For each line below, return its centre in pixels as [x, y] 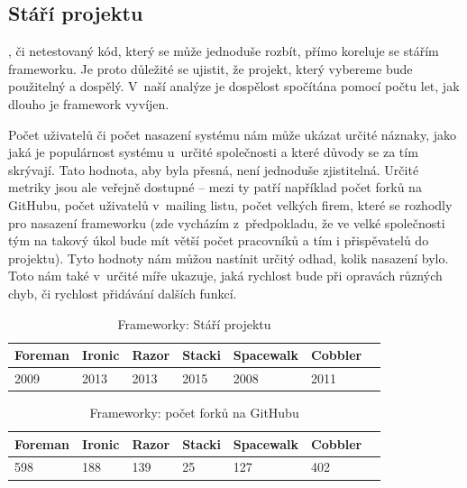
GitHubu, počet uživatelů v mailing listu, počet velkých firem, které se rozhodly [230, 204]
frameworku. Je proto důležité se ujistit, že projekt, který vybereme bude [211, 68]
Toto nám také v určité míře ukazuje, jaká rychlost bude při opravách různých [225, 276]
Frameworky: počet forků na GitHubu [194, 413]
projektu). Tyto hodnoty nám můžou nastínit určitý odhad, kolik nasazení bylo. [229, 258]
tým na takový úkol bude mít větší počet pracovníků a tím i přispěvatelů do [219, 240]
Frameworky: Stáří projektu [194, 323]
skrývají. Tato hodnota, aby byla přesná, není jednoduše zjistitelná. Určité [214, 169]
